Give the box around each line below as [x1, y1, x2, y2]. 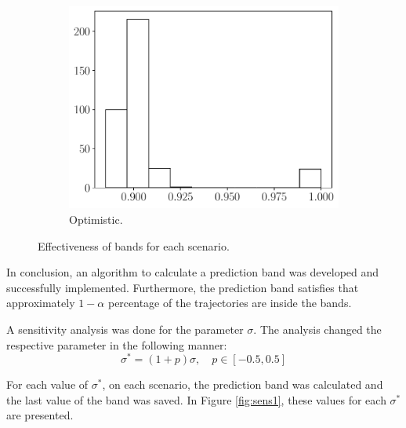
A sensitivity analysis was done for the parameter [6, 320, 244, 337]
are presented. [6, 407, 74, 423]
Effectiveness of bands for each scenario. [38, 237, 230, 254]
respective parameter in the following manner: [6, 336, 227, 353]
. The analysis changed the [253, 320, 382, 337]
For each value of [6, 376, 89, 393]
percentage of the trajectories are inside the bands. [107, 294, 352, 311]
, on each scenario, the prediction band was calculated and [102, 376, 383, 393]
